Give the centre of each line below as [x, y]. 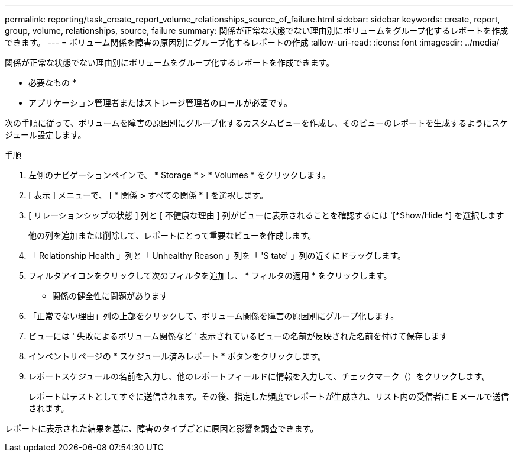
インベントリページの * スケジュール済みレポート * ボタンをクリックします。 [177, 356]
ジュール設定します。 [46, 135]
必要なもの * [52, 83]
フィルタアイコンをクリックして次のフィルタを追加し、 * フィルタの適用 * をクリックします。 [210, 276]
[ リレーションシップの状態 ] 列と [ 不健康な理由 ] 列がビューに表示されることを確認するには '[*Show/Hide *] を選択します [266, 215]
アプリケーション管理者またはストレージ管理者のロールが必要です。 [161, 103]
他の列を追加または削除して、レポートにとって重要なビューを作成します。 [172, 235]
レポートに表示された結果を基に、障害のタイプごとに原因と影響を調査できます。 [162, 428]
